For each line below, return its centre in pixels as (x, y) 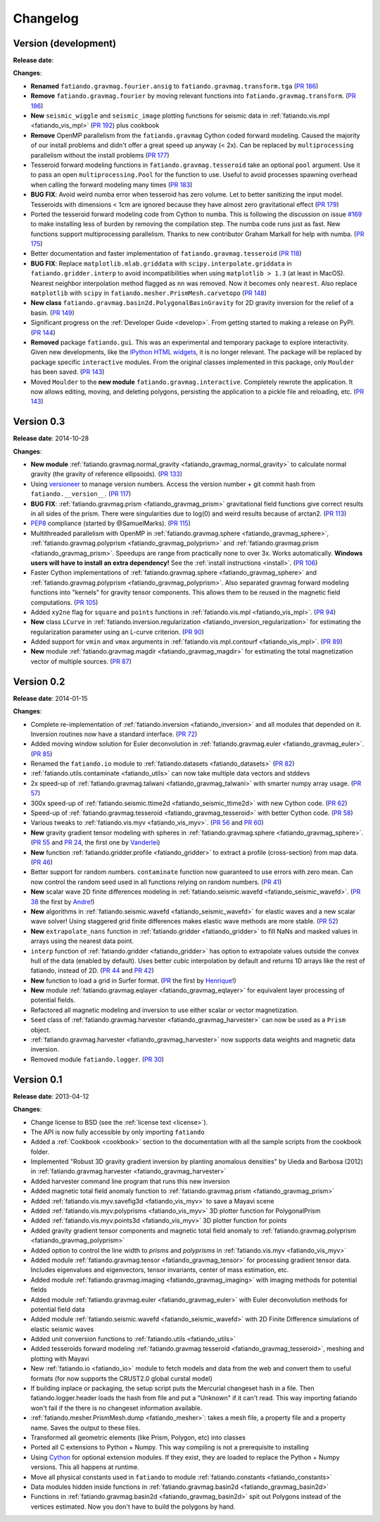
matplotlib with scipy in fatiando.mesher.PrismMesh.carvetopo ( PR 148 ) (149, 293)
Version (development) (64, 43)
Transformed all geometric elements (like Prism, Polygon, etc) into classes (138, 1437)
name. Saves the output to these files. (85, 1428)
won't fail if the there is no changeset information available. (116, 1408)
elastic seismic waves (62, 1329)
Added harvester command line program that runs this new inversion (130, 1181)
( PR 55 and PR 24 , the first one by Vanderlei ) (95, 842)
